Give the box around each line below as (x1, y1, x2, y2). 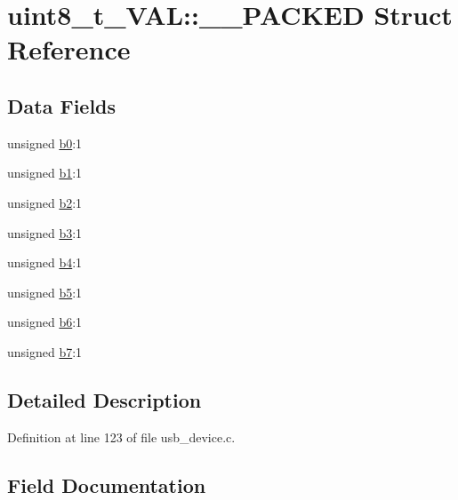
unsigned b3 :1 (7, 223, 83, 242)
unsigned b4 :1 (7, 253, 83, 272)
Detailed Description (7, 385, 202, 413)
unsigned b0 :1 (7, 133, 83, 152)
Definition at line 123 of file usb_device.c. (7, 427, 236, 446)
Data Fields (7, 91, 117, 119)
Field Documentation (7, 471, 206, 498)
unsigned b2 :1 (7, 193, 83, 211)
